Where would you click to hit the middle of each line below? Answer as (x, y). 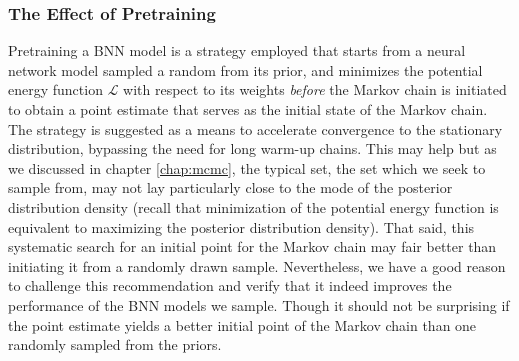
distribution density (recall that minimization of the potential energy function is (253, 206)
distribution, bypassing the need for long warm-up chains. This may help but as (252, 148)
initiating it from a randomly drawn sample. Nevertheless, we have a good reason (257, 265)
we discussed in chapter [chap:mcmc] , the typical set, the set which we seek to (247, 167)
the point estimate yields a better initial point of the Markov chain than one (242, 324)
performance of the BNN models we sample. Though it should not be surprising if (259, 304)
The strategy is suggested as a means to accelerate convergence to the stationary (255, 128)
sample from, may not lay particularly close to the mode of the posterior (230, 187)
